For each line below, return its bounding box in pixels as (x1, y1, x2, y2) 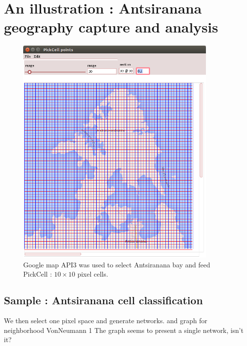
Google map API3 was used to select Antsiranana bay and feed (23, 259, 210, 269)
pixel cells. (77, 269, 108, 279)
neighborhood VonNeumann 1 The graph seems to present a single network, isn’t (4, 325, 244, 335)
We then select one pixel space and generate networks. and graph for (4, 315, 207, 326)
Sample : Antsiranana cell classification (4, 293, 203, 308)
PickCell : (23, 269, 52, 279)
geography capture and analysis (4, 17, 218, 37)
